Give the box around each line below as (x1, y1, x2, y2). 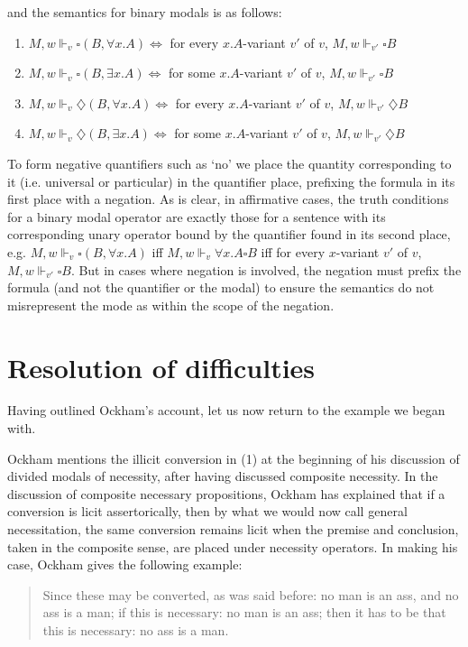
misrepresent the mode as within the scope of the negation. (7, 295, 335, 314)
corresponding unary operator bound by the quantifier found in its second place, (7, 225, 451, 244)
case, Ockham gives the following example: (7, 555, 243, 574)
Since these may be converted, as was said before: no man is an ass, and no (42, 585, 459, 604)
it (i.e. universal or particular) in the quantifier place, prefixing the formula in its (7, 171, 455, 190)
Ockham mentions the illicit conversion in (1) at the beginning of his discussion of (7, 448, 460, 467)
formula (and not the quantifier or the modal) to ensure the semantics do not (7, 278, 435, 297)
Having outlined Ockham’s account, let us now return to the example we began (7, 401, 445, 420)
